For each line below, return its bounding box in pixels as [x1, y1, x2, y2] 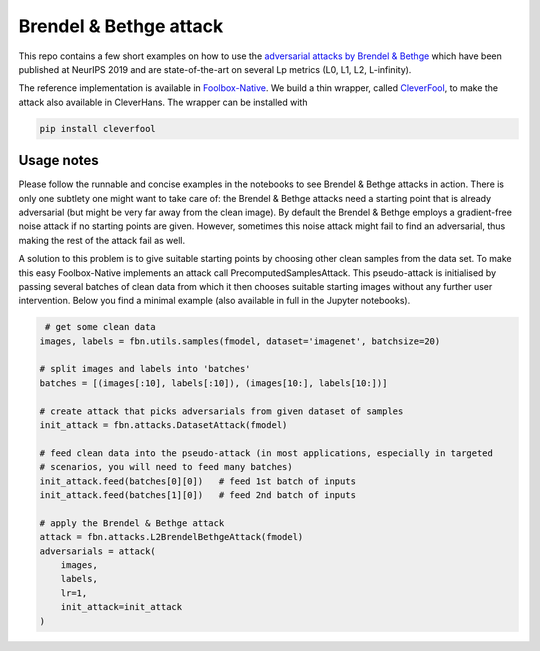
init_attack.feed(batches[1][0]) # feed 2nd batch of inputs [39, 490, 357, 500]
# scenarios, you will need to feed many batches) [39, 461, 294, 473]
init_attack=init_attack [60, 601, 183, 613]
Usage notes [18, 152, 99, 169]
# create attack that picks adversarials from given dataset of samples [39, 405, 404, 417]
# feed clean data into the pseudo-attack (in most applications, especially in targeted [39, 447, 494, 459]
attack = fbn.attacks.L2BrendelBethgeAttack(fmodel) [39, 531, 304, 543]
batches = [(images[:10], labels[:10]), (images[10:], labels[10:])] [39, 377, 388, 389]
